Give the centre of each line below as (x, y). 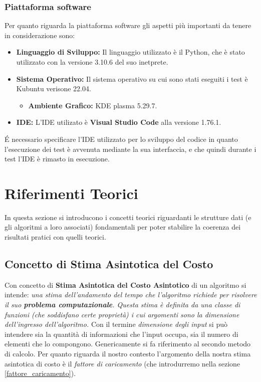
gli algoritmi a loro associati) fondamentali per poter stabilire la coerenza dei (123, 227)
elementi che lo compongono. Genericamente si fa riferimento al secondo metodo (128, 344)
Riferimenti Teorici (71, 193)
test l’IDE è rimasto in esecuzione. (57, 159)
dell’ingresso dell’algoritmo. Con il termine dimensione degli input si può (116, 324)
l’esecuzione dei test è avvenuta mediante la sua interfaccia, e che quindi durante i (130, 149)
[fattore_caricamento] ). (40, 373)
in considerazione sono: (40, 35)
